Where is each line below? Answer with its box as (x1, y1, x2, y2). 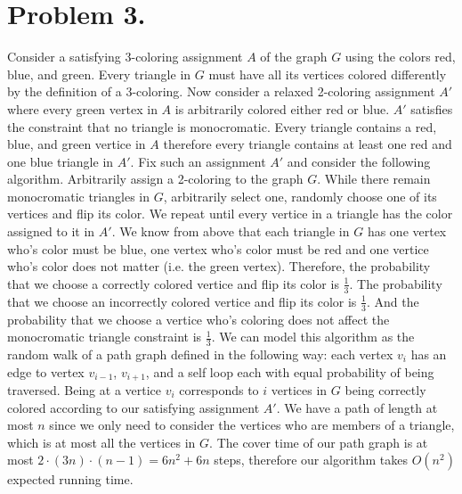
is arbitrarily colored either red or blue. (174, 99, 390, 118)
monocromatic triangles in (7, 186, 150, 205)
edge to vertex (7, 362, 85, 381)
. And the (366, 292, 419, 310)
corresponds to (179, 380, 259, 399)
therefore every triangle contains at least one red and (163, 135, 452, 153)
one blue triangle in (7, 152, 114, 170)
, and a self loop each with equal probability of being (145, 362, 434, 381)
